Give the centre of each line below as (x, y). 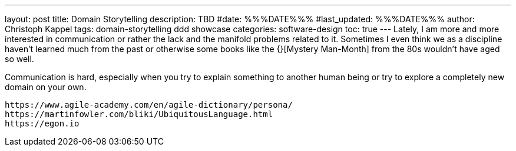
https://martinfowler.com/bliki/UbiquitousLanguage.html (139, 114)
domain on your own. (46, 87)
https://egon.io (42, 123)
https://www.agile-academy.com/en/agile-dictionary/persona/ (149, 105)
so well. (19, 59)
